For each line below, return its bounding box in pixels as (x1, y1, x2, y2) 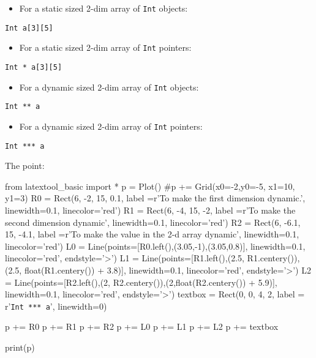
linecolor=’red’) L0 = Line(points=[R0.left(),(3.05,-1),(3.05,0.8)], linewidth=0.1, (5, 239, 306, 252)
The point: (5, 159, 45, 172)
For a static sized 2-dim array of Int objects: (19, 2, 188, 14)
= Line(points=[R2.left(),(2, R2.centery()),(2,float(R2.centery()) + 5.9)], (5, 275, 277, 288)
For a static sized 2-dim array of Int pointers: (19, 41, 192, 54)
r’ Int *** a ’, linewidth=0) (5, 299, 107, 312)
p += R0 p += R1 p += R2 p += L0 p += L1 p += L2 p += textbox (5, 320, 279, 333)
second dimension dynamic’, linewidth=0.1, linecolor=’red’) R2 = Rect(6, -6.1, (5, 215, 301, 228)
